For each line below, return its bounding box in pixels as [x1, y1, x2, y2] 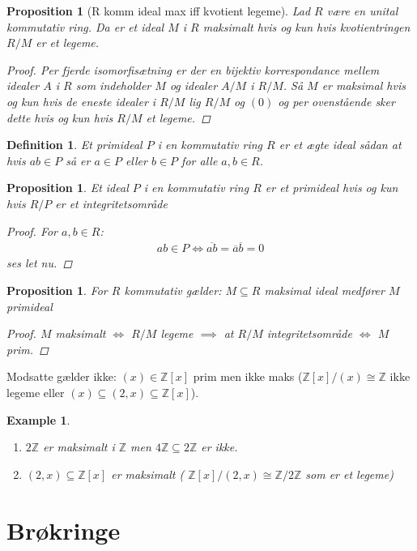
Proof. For [6, 222, 58, 239]
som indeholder [75, 77, 151, 94]
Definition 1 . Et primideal [6, 136, 143, 153]
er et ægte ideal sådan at [279, 136, 402, 153]
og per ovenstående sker [278, 92, 395, 109]
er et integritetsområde [55, 194, 168, 211]
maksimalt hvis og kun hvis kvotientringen [202, 18, 411, 35]
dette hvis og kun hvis [6, 109, 113, 126]
